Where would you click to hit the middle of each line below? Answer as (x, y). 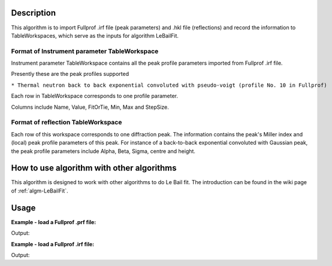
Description (34, 13)
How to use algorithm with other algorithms (94, 168)
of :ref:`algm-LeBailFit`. (40, 191)
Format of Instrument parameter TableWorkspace (85, 51)
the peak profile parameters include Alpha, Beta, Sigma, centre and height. (103, 151)
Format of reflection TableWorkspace (67, 123)
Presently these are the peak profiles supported (70, 74)
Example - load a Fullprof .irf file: (53, 244)
